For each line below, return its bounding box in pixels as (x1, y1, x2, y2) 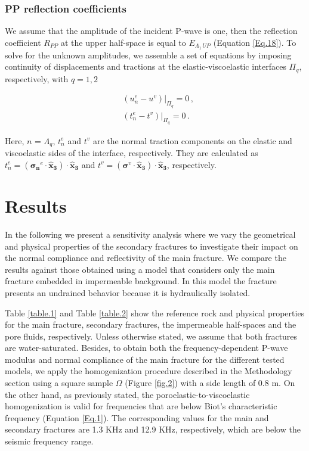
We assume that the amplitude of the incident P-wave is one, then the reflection (5, 24, 298, 37)
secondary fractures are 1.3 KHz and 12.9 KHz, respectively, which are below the (5, 423, 301, 436)
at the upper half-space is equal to (60, 36, 186, 48)
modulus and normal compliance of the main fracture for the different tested (5, 353, 285, 365)
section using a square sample (5, 377, 113, 389)
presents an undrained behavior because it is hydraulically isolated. (5, 286, 251, 298)
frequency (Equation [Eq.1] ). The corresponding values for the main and (5, 411, 269, 424)
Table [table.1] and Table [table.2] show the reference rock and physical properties (5, 306, 305, 319)
